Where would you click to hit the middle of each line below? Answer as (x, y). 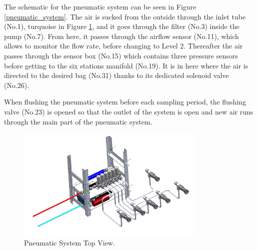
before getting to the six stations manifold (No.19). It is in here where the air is (126, 65)
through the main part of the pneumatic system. (78, 121)
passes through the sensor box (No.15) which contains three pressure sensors (121, 55)
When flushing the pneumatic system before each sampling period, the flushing (125, 102)
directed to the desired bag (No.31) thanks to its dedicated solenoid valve (116, 75)
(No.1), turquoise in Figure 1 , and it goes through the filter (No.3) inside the (122, 26)
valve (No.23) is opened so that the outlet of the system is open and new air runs (129, 111)
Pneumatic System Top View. (69, 243)
